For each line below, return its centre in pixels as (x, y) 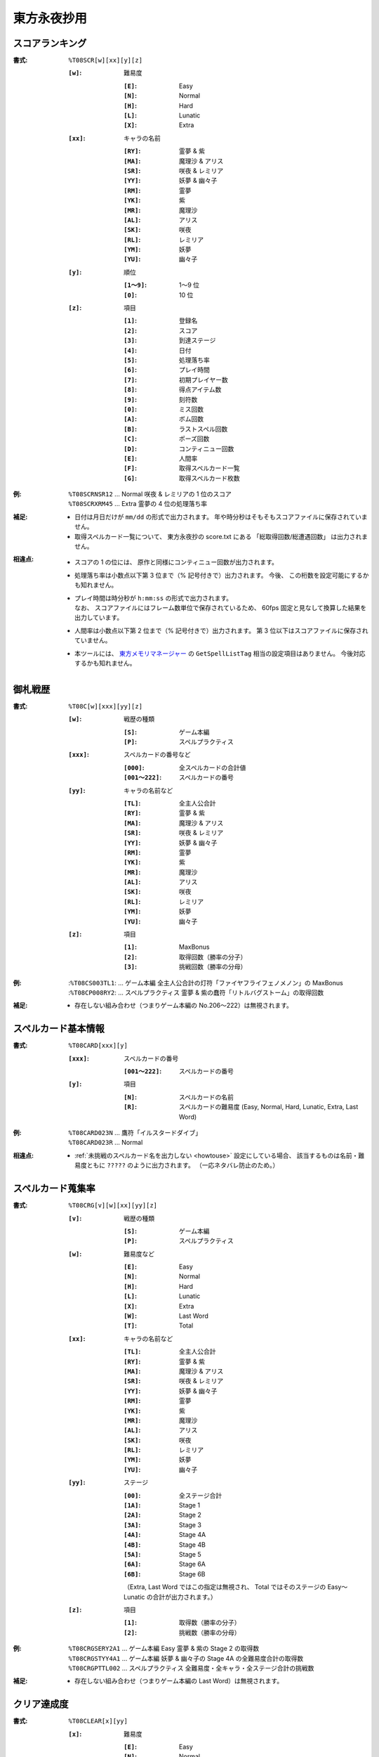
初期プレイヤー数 (204, 380)
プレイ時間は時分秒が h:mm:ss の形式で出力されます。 (154, 598)
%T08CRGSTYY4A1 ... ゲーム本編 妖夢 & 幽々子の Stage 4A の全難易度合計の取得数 (186, 1658)
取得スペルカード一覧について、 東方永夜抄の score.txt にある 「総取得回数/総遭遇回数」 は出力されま (221, 536)
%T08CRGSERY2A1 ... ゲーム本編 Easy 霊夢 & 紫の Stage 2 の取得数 (164, 1649)
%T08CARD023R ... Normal (106, 1143)
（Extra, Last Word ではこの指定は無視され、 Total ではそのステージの (225, 1587)
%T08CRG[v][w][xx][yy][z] (113, 1206)
